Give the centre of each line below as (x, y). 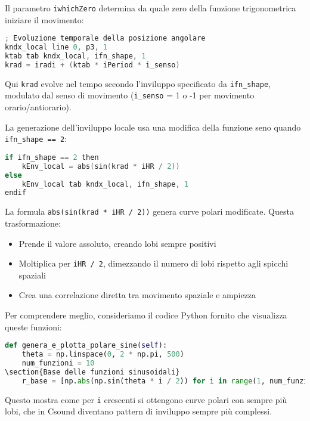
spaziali (32, 275)
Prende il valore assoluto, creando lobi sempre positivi (117, 243)
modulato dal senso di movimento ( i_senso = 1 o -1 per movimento (130, 95)
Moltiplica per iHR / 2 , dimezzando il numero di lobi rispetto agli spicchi (154, 263)
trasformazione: (33, 223)
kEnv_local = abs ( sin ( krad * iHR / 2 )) (101, 166)
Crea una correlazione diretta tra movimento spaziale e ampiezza (137, 295)
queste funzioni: (33, 326)
